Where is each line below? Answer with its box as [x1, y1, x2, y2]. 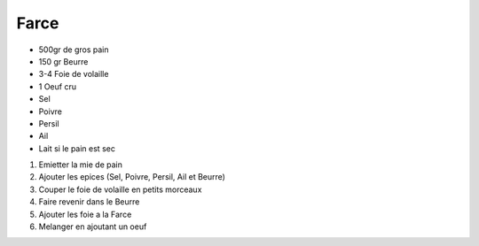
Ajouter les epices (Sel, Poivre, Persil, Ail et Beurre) [38, 172, 226, 182]
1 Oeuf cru [38, 81, 77, 92]
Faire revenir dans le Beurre [38, 196, 140, 207]
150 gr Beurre [38, 56, 89, 66]
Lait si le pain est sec [38, 142, 115, 154]
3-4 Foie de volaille [38, 69, 109, 80]
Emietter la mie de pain [38, 159, 123, 170]
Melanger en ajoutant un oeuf [38, 221, 147, 232]
